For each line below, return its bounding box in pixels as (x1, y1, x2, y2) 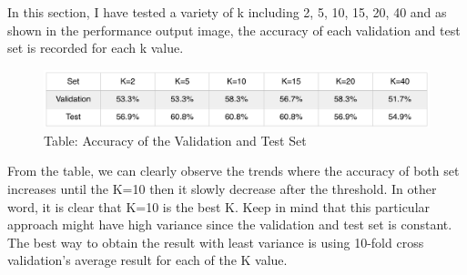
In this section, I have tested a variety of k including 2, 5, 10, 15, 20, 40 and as (7, 3, 447, 21)
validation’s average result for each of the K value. (7, 250, 288, 270)
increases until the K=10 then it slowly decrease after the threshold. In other (7, 178, 437, 198)
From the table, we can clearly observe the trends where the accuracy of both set (7, 161, 460, 180)
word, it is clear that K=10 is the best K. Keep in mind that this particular (7, 197, 431, 216)
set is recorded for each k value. (7, 38, 184, 57)
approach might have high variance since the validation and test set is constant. (7, 215, 452, 234)
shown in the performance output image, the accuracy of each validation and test (7, 20, 461, 39)
